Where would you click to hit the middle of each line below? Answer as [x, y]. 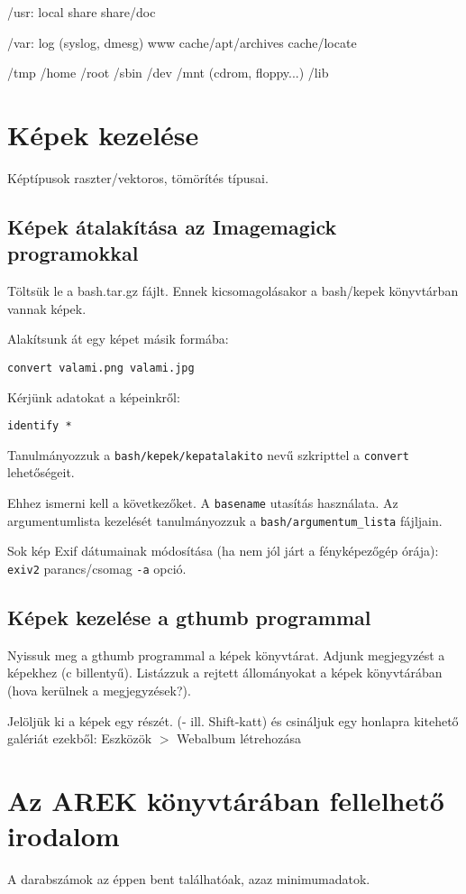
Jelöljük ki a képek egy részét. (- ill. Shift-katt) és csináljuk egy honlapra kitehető [233, 720]
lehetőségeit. [41, 472]
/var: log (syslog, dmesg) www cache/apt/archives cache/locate [182, 42]
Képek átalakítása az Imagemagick [172, 226]
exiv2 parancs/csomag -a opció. [97, 568]
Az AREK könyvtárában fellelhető [226, 800]
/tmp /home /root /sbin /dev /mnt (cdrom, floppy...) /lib [168, 73]
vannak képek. [47, 308]
